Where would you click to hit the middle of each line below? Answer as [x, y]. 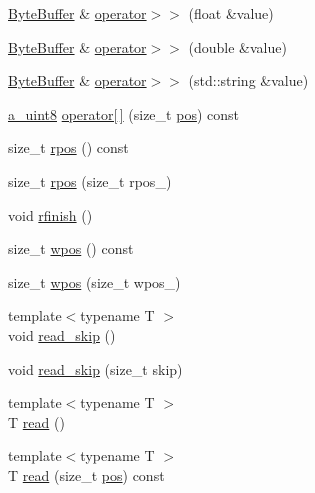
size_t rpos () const [68, 147]
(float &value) [231, 13]
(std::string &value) [248, 80]
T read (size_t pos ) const [86, 474]
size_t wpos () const [71, 248]
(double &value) [237, 46]
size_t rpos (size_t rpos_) [90, 180]
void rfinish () [50, 214]
